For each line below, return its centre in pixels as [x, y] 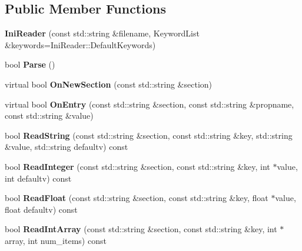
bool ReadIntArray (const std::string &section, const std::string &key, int [141, 229]
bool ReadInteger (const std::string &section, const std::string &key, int [137, 166]
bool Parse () [30, 64]
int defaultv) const [38, 178]
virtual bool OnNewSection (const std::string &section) [109, 84]
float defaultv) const [41, 209]
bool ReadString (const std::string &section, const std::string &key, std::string [149, 135]
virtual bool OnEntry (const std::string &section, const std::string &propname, [150, 104]
